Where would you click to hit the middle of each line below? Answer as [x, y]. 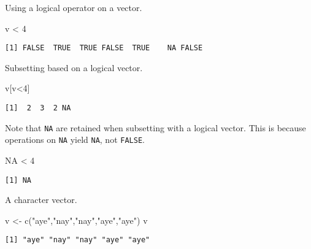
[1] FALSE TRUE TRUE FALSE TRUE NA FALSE [104, 48]
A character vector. [41, 200]
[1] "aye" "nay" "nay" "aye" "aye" [78, 240]
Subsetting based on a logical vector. [74, 67]
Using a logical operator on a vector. [74, 7]
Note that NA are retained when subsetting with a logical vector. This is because [155, 127]
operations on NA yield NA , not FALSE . [75, 140]
